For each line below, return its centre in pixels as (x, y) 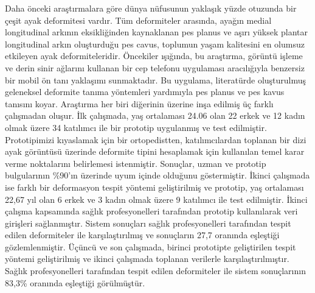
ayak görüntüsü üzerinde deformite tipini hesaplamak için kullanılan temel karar (155, 151)
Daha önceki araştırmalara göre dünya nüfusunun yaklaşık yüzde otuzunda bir (151, 8)
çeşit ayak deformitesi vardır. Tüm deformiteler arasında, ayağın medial (138, 20)
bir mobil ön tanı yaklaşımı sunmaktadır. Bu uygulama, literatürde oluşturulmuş (156, 79)
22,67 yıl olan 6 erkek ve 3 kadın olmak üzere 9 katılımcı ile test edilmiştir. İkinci (156, 199)
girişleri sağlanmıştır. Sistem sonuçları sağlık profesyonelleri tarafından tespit (148, 223)
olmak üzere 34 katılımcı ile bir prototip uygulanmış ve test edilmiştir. (136, 127)
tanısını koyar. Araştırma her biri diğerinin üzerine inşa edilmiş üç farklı (139, 103)
